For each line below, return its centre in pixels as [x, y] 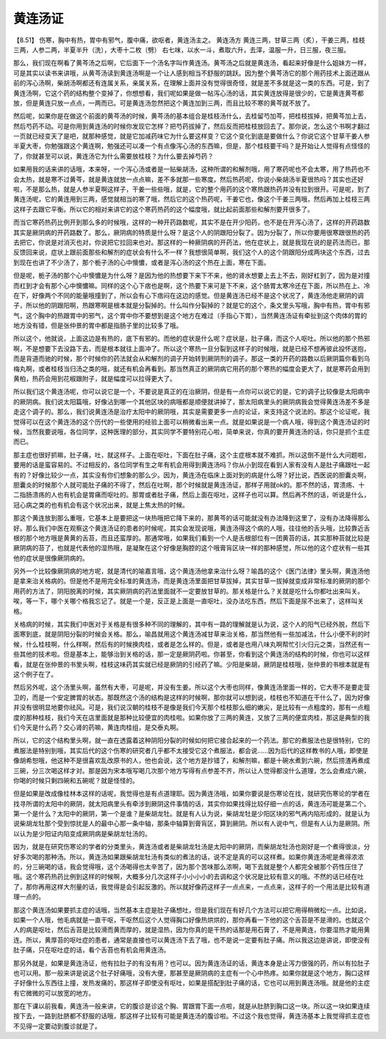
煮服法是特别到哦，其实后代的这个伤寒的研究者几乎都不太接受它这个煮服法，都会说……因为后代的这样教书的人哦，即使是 [191, 750]
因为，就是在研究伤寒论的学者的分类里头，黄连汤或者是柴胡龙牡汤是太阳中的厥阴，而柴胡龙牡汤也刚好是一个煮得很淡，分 [192, 847]
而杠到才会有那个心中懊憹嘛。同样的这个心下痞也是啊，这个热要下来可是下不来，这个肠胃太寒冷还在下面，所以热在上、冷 [192, 285]
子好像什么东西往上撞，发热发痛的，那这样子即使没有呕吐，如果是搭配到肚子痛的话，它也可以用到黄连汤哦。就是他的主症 [192, 983]
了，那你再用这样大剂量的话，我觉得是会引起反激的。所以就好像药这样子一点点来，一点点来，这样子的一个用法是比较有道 [192, 887]
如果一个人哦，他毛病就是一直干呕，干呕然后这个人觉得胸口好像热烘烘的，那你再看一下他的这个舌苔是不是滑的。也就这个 [192, 920]
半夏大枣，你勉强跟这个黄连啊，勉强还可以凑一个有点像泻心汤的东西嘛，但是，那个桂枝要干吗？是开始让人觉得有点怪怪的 [192, 146]
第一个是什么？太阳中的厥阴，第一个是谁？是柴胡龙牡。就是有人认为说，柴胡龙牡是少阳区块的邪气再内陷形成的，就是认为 [192, 814]
